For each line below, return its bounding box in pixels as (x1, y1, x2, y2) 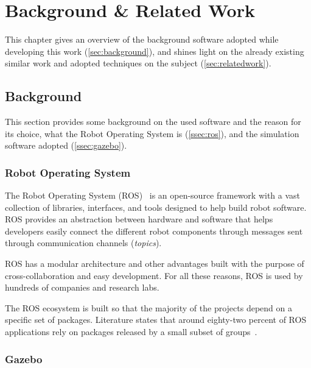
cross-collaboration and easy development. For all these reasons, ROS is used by (5, 269, 303, 281)
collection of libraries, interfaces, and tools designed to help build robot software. (5, 200, 307, 213)
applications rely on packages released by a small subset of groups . (5, 325, 257, 338)
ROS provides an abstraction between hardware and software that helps (5, 213, 273, 225)
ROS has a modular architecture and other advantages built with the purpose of (5, 257, 304, 270)
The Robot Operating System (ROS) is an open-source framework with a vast (5, 189, 301, 202)
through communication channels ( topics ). (5, 236, 162, 249)
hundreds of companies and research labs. (5, 281, 159, 294)
